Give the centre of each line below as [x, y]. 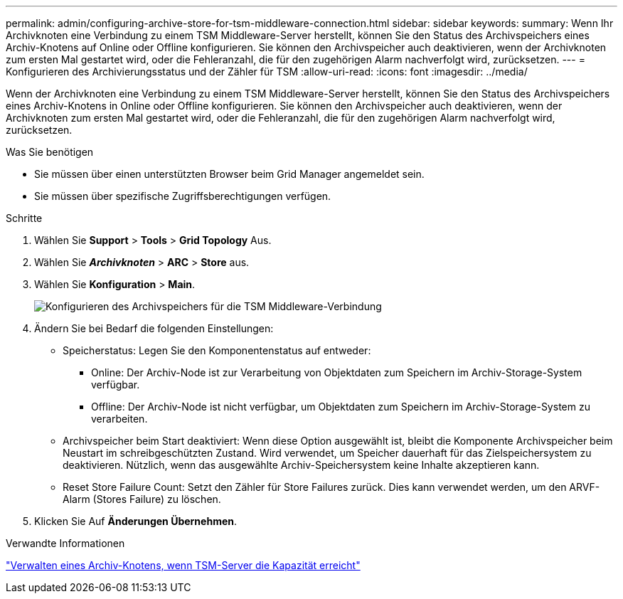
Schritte [24, 218]
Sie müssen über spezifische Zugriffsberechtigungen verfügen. [183, 196]
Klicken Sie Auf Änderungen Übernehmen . [136, 521]
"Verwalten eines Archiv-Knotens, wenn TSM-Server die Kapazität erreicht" [183, 565]
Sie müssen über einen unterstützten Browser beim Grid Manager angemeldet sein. [229, 174]
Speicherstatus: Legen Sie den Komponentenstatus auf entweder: [217, 350]
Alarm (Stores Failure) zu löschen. [142, 499]
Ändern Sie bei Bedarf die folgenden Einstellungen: [154, 328]
